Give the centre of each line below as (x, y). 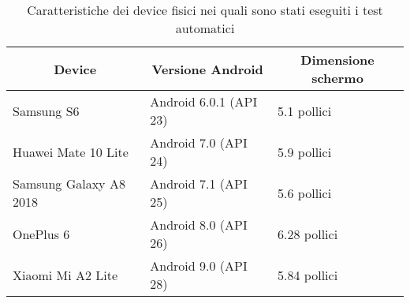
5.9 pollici (305, 151)
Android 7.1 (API (199, 183)
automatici (205, 28)
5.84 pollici (308, 275)
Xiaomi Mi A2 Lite (65, 275)
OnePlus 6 (41, 234)
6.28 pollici (308, 234)
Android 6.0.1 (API (204, 101)
